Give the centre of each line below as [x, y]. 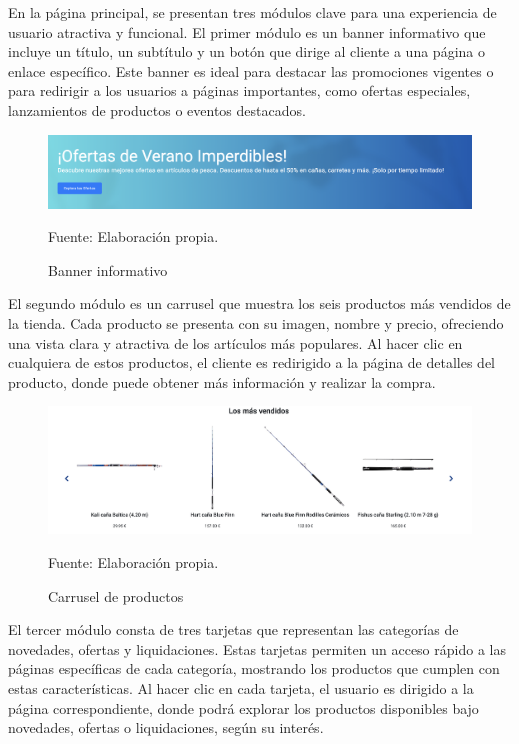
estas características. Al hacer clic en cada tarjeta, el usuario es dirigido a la [241, 688]
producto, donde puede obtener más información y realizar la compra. [222, 381]
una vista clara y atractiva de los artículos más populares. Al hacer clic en [235, 342]
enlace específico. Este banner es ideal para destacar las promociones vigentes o [251, 70]
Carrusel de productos [116, 595]
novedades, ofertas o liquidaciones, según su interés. [166, 727]
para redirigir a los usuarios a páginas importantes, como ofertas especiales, [239, 90]
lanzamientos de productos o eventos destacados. [157, 109]
